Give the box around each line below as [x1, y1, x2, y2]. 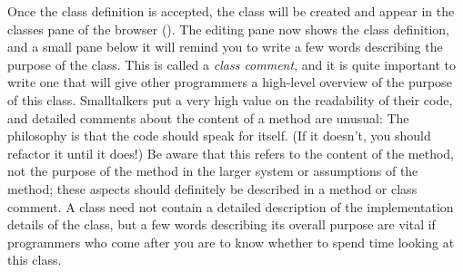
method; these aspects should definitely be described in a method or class [7, 179, 418, 198]
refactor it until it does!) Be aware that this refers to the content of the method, [7, 143, 454, 162]
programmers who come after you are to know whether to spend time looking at [7, 232, 455, 251]
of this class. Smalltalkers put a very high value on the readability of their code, [7, 90, 453, 109]
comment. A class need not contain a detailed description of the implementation [7, 197, 454, 216]
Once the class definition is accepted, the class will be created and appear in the [7, 2, 455, 20]
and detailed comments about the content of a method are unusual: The [7, 108, 409, 127]
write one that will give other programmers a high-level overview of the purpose [7, 73, 452, 92]
